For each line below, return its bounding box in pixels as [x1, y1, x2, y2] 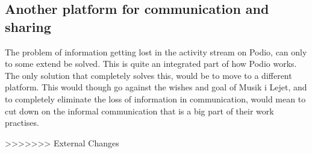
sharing [5, 17, 51, 36]
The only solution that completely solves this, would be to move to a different [5, 69, 292, 81]
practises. [5, 116, 39, 129]
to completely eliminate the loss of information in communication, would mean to [5, 92, 306, 105]
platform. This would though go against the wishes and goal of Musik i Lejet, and [5, 81, 307, 93]
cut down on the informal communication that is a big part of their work [5, 104, 274, 117]
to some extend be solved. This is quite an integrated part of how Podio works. [5, 57, 297, 70]
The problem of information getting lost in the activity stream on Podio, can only [5, 45, 307, 58]
